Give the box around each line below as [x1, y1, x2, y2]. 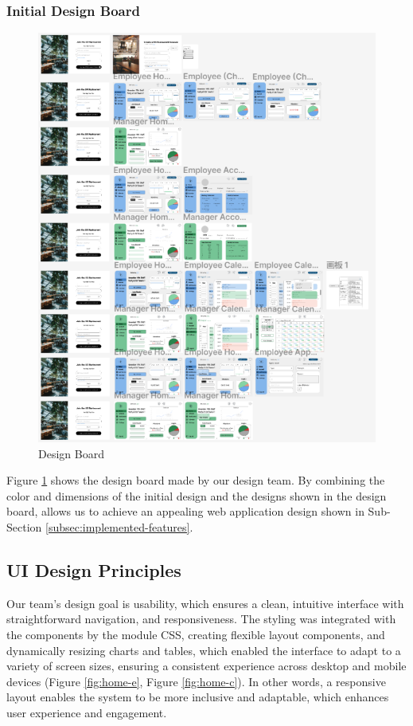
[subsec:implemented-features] [45, 519, 190, 536]
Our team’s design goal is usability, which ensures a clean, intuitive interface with [6, 595, 404, 611]
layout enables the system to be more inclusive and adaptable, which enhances [6, 689, 389, 705]
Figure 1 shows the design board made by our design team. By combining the [6, 472, 385, 489]
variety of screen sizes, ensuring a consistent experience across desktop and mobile [6, 657, 407, 674]
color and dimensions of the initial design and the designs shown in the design [6, 487, 387, 504]
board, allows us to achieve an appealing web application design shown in [6, 503, 364, 520]
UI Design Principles [6, 558, 181, 582]
